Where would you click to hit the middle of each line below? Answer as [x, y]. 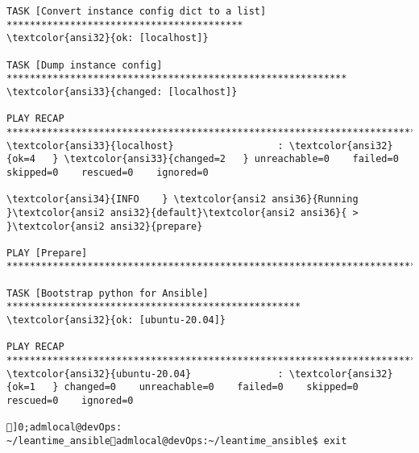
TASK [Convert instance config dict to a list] [137, 11]
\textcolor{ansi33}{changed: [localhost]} [122, 91]
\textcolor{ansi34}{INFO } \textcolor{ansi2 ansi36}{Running [183, 199]
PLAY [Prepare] [47, 253]
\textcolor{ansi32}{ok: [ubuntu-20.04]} [116, 320]
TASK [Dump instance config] [85, 65]
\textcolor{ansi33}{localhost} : [145, 145]
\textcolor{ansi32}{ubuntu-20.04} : [145, 374]
